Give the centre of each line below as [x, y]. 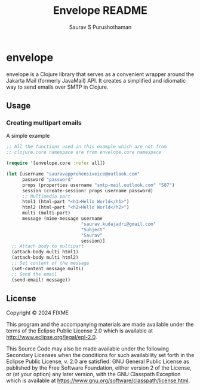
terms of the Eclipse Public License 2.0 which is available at [80, 331]
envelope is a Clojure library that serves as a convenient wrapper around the [100, 74]
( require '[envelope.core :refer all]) [56, 163]
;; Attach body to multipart [48, 246]
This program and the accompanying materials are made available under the [100, 325]
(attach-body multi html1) [45, 252]
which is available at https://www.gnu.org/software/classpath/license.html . [98, 380]
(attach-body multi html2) [45, 258]
